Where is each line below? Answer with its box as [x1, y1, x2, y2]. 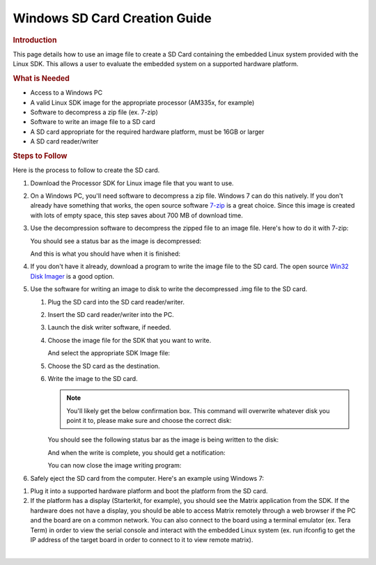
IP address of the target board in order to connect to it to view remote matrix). [30, 535, 253, 543]
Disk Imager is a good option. [30, 272, 115, 280]
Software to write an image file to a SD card [30, 118, 156, 126]
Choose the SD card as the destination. [47, 362, 160, 370]
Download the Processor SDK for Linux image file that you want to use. [30, 178, 234, 187]
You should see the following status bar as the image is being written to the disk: [47, 435, 279, 444]
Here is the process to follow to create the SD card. [13, 166, 160, 174]
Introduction [13, 35, 57, 45]
